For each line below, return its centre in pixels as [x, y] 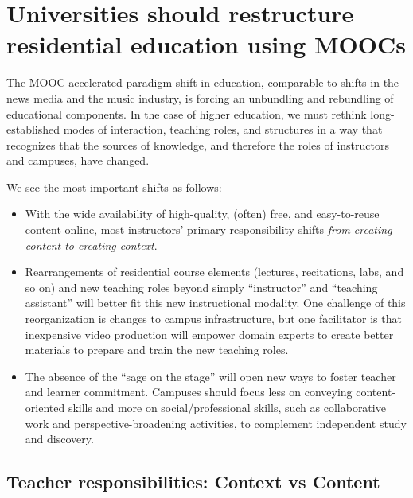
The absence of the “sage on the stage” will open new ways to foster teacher [210, 376]
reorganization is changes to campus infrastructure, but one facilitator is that [213, 319]
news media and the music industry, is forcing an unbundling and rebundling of [200, 97]
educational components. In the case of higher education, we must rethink [187, 113]
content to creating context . [91, 245]
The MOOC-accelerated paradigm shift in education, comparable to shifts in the [203, 82]
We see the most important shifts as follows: [114, 187]
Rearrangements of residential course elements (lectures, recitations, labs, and [214, 272]
